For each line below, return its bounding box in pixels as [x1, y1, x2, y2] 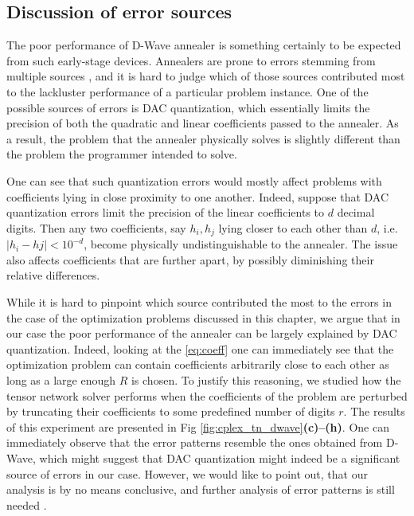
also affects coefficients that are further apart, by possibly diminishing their [6, 251, 374, 268]
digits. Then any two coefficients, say [6, 219, 186, 236]
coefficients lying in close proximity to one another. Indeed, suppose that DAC [6, 188, 389, 205]
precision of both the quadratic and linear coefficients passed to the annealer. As [6, 115, 399, 131]
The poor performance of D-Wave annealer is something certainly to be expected [6, 37, 401, 53]
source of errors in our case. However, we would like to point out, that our [6, 465, 368, 482]
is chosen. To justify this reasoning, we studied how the [131, 371, 401, 388]
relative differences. [6, 267, 100, 283]
